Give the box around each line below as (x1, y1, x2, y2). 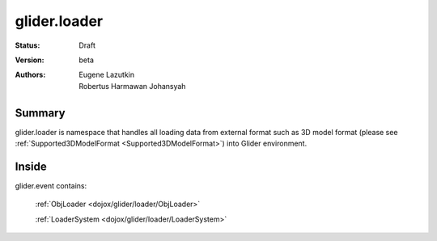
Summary (15, 106, 66, 120)
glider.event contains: (15, 180, 87, 190)
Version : (15, 55, 45, 65)
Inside (15, 159, 48, 173)
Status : (15, 40, 40, 50)
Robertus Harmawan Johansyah (78, 81, 186, 91)
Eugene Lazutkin (78, 70, 135, 80)
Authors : (15, 70, 46, 80)
